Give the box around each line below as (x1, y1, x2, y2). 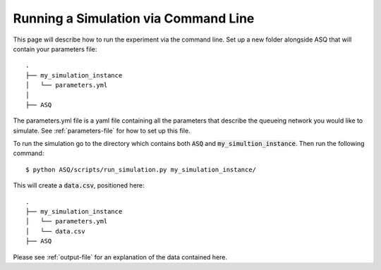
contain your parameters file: (13, 44, 97, 53)
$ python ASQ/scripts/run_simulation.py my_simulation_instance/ (25, 166, 257, 173)
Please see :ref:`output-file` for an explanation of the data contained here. (13, 252, 228, 261)
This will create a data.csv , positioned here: (13, 181, 145, 190)
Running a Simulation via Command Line (13, 11, 255, 26)
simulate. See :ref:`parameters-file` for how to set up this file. (13, 126, 190, 135)
